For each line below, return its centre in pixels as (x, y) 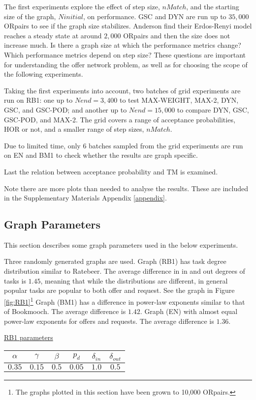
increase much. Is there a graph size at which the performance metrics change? (123, 45)
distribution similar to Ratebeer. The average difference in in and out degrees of (125, 271)
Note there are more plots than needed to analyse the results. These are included (126, 188)
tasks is (15, 280)
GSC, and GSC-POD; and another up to (65, 109)
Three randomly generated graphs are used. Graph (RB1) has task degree (115, 261)
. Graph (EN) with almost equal (189, 311)
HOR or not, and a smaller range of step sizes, (74, 129)
